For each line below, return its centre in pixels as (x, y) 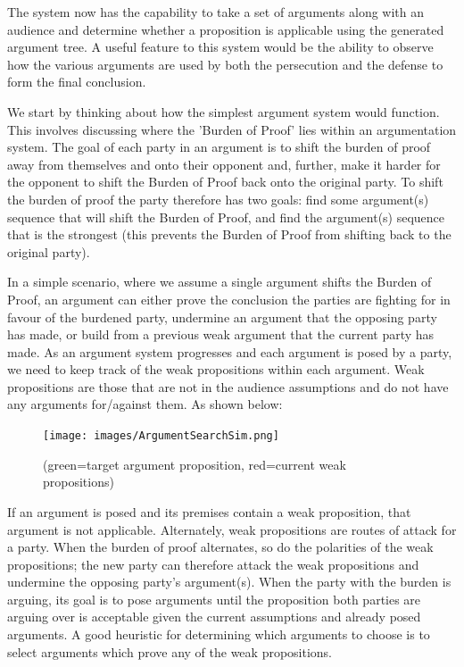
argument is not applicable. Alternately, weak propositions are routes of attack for (232, 529)
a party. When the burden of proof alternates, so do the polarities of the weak (220, 547)
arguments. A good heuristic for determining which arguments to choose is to (219, 634)
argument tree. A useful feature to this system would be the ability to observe (220, 47)
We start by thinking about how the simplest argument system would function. (224, 111)
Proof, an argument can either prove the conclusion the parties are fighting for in (229, 299)
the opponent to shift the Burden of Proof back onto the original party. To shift (225, 182)
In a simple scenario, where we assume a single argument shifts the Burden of (220, 282)
